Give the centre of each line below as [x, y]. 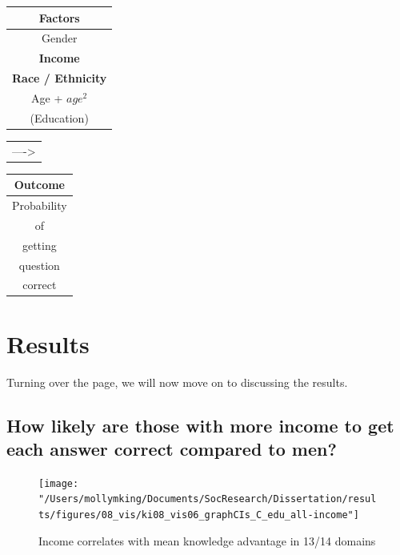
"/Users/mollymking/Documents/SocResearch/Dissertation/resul [208, 499]
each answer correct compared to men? [172, 448]
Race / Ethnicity [60, 78]
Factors [59, 17]
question [39, 265]
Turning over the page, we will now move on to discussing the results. [177, 382]
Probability [40, 205]
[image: [59, 483]
